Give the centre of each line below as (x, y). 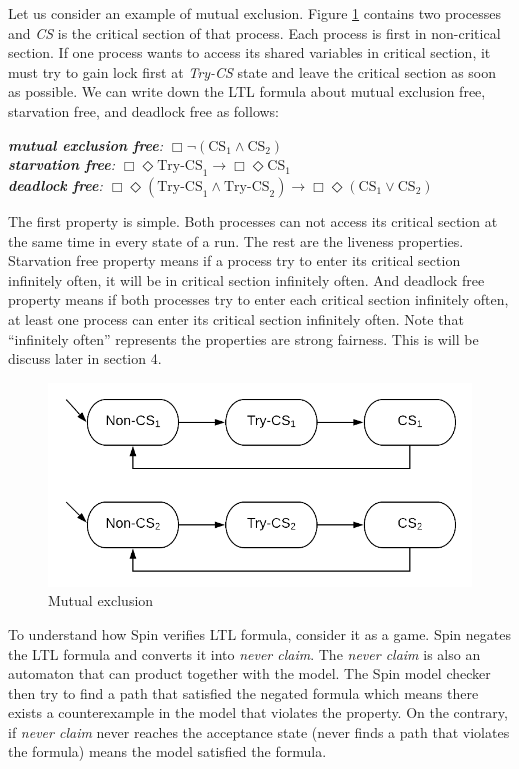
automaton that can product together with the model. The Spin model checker (249, 673)
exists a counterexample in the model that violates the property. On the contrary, (258, 712)
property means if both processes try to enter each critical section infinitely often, (258, 299)
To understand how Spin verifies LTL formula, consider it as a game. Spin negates (259, 633)
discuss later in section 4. (85, 358)
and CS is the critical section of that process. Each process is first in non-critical (254, 32)
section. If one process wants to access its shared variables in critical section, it (249, 52)
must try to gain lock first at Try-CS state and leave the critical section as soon (252, 71)
